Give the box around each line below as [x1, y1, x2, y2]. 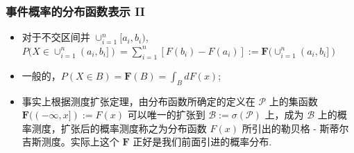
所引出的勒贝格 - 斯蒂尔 [242, 120, 349, 135]
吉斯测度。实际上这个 [22, 134, 119, 149]
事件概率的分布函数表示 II [6, 2, 146, 19]
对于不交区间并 [22, 30, 90, 44]
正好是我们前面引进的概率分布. [133, 134, 272, 149]
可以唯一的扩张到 [127, 107, 205, 122]
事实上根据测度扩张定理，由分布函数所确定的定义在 [22, 93, 255, 108]
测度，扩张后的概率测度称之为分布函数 [31, 120, 207, 135]
